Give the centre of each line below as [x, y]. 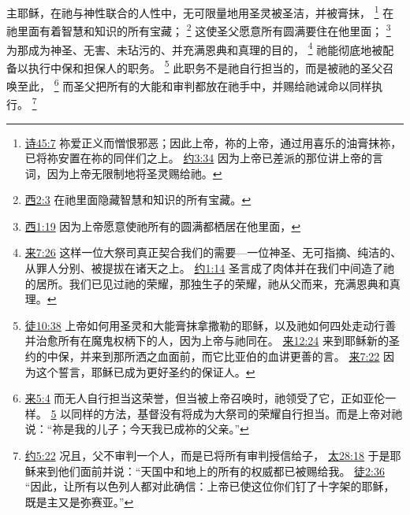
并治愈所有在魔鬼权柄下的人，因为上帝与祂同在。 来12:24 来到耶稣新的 [207, 341]
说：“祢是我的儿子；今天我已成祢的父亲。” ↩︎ [137, 429]
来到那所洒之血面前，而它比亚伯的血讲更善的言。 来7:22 [235, 356]
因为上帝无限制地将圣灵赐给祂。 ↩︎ [134, 173]
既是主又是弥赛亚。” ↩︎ [79, 501]
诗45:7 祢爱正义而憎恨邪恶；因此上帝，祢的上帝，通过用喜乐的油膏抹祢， [213, 142]
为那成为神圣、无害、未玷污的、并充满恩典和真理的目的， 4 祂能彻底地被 [195, 48]
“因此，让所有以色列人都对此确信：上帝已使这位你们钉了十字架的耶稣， [210, 486]
